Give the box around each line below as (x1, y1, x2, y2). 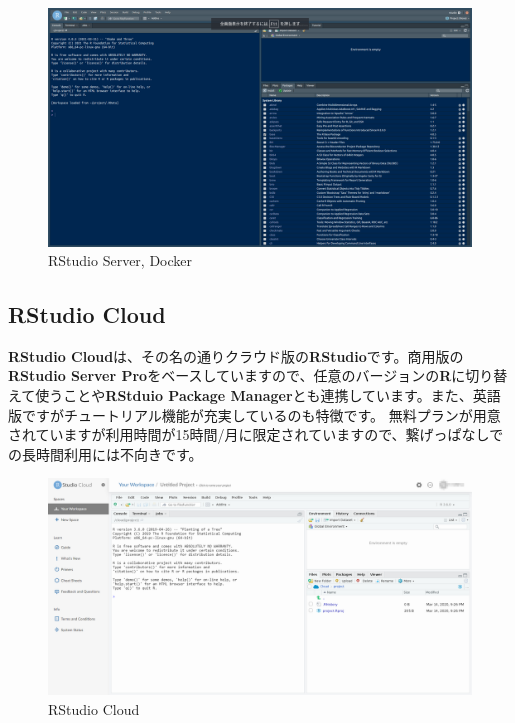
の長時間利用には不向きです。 (8, 443, 203, 464)
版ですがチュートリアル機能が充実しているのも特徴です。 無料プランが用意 (8, 404, 501, 425)
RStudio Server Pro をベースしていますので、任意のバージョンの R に (8, 365, 466, 386)
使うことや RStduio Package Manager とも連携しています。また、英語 (35, 385, 501, 406)
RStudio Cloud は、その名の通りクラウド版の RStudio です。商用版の (8, 345, 464, 366)
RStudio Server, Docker (48, 250, 193, 271)
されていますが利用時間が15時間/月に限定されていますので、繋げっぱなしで (8, 424, 504, 445)
